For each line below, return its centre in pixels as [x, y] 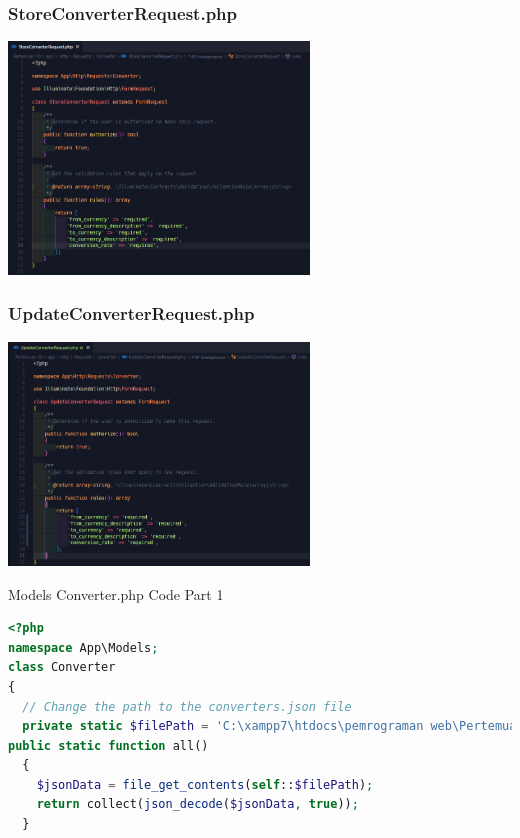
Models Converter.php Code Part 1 [116, 593]
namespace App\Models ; [83, 647]
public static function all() [108, 745]
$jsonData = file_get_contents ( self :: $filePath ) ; [205, 784]
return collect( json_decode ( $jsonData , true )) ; [197, 804]
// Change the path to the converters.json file [187, 706]
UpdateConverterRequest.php [131, 313]
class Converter [62, 667]
